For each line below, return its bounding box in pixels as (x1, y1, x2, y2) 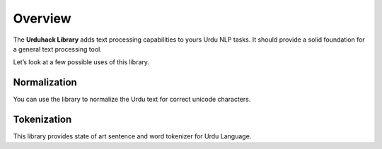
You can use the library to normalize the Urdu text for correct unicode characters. (13, 95, 251, 104)
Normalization (13, 76, 77, 88)
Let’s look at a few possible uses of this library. (13, 58, 150, 66)
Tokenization (13, 114, 72, 126)
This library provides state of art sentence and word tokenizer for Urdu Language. (13, 132, 252, 141)
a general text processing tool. (13, 44, 102, 53)
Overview (13, 11, 71, 26)
